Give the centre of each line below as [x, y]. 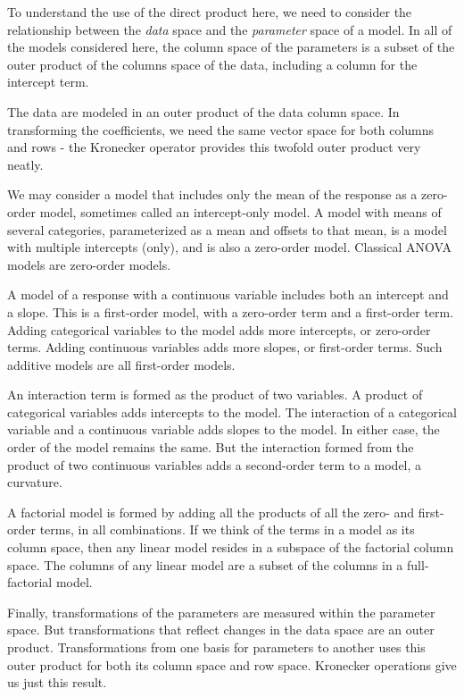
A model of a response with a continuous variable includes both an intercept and [228, 294]
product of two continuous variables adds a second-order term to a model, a [215, 464]
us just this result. [57, 682]
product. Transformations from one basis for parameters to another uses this [216, 647]
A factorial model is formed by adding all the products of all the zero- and [211, 512]
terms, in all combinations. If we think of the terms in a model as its [227, 529]
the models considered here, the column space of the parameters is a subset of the [231, 47]
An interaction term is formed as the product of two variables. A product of [215, 395]
